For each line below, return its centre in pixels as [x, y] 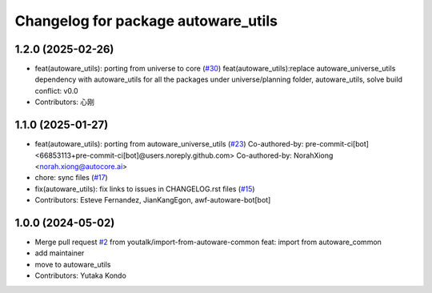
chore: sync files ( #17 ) [71, 178]
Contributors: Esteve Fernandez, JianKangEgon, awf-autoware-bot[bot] [153, 200]
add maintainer [60, 253]
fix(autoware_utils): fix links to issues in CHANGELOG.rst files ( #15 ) [145, 189]
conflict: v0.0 [57, 90]
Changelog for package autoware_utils [146, 21]
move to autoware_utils [73, 264]
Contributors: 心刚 [65, 102]
